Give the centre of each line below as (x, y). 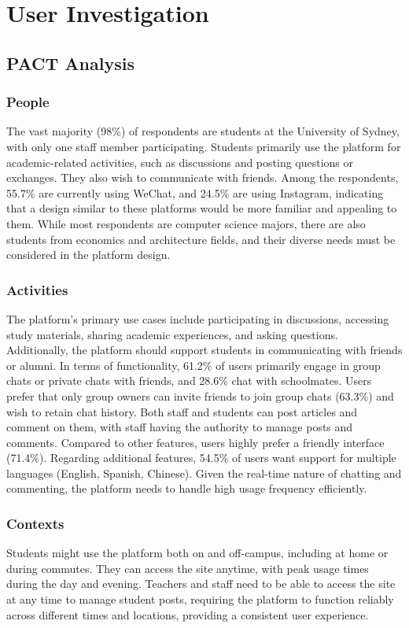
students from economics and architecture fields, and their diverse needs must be (201, 239)
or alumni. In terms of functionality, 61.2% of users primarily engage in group (193, 365)
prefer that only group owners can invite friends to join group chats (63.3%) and (200, 395)
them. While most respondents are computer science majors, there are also (186, 223)
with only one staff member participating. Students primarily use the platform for (204, 146)
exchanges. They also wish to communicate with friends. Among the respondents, (203, 177)
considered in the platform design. (88, 255)
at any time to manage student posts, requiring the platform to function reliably (200, 599)
